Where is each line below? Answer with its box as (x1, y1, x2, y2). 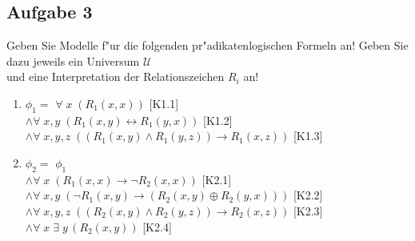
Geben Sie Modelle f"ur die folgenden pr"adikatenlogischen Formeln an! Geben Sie (6, 37, 409, 54)
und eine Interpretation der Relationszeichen (6, 68, 225, 85)
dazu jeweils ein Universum (6, 52, 140, 69)
